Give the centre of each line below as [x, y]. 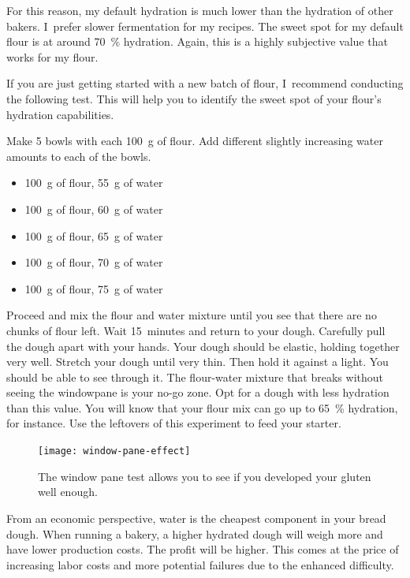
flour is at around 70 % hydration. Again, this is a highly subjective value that [197, 41]
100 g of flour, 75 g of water [94, 288]
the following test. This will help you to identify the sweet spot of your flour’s [194, 98]
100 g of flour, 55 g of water [94, 183]
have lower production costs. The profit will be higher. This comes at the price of [203, 549]
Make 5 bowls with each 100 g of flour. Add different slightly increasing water [195, 141]
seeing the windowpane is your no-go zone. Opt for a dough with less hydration [198, 392]
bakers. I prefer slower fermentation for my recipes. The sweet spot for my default [205, 26]
